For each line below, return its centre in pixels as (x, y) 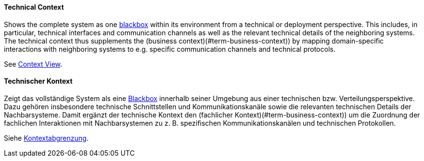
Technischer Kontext (38, 81)
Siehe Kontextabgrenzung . (46, 138)
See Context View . (33, 64)
